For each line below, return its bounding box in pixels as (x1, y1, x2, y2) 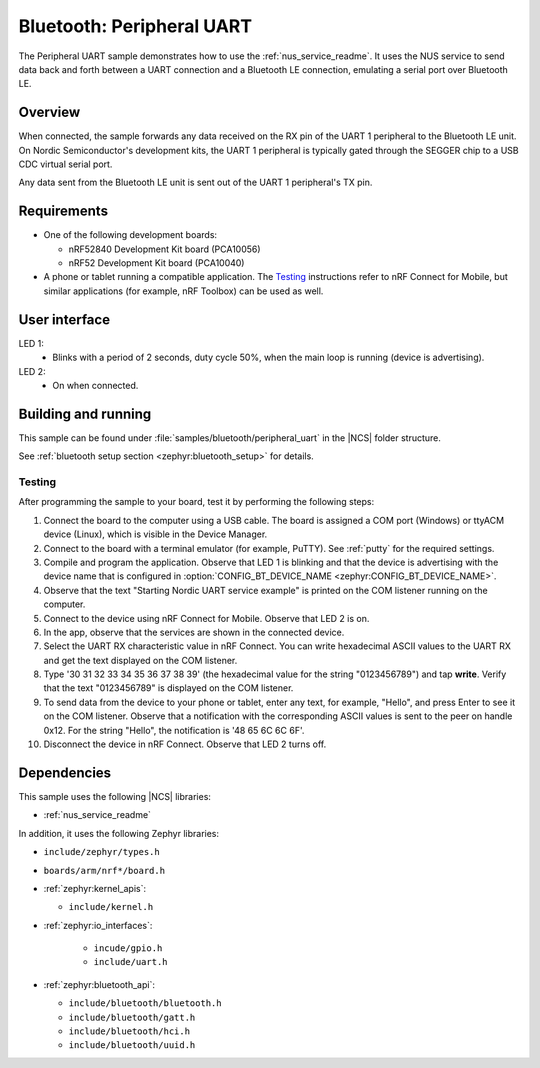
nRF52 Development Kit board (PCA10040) (68, 257, 245, 269)
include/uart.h (93, 956, 169, 968)
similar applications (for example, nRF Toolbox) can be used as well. (43, 285, 324, 297)
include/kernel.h (68, 901, 154, 913)
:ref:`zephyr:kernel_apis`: (43, 882, 147, 894)
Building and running (18, 405, 152, 422)
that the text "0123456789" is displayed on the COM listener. (43, 682, 294, 694)
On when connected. (52, 379, 139, 391)
